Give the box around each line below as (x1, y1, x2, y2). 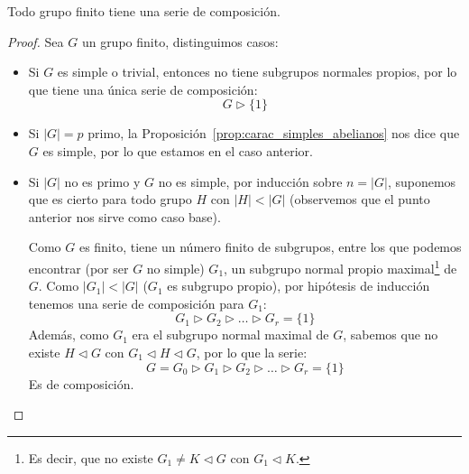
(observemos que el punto (290, 190, 430, 209)
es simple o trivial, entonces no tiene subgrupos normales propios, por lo (57, 62, 457, 81)
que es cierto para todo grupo (28, 190, 192, 209)
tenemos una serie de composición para (28, 293, 244, 312)
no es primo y (64, 172, 141, 191)
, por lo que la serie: (196, 342, 308, 361)
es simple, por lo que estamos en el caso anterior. (42, 141, 313, 160)
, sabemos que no (343, 325, 438, 344)
